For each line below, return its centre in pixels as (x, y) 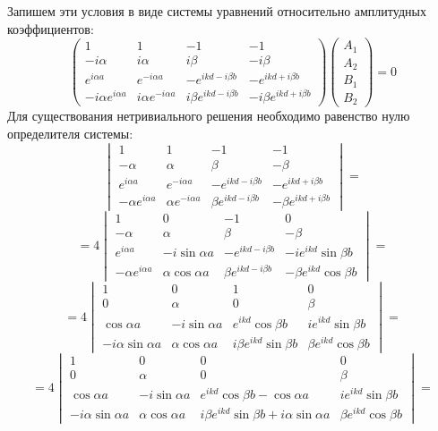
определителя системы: (70, 133)
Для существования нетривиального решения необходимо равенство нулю (209, 116)
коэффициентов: (51, 28)
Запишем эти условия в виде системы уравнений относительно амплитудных (217, 11)
